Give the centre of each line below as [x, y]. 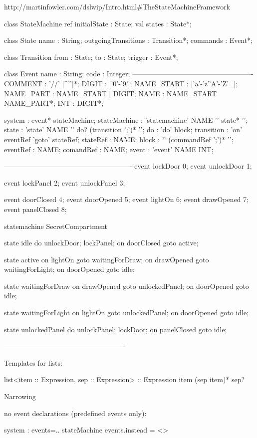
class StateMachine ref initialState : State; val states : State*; [98, 23]
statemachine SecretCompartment [56, 226]
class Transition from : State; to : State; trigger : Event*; [91, 57]
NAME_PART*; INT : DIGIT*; [54, 103]
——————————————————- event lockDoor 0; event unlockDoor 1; [128, 166]
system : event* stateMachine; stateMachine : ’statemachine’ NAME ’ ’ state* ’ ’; [126, 119]
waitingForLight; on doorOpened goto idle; [69, 269]
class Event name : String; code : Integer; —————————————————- [129, 74]
